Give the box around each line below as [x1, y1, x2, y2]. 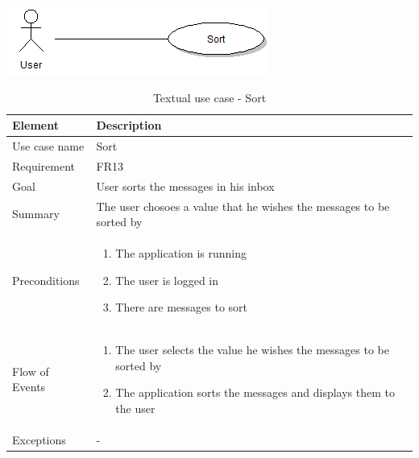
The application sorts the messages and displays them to [115, 384, 395, 401]
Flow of [12, 362, 49, 379]
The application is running [115, 245, 247, 261]
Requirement [12, 157, 76, 174]
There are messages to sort [115, 299, 248, 316]
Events [12, 378, 46, 395]
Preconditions [12, 271, 80, 288]
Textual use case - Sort [152, 89, 267, 105]
